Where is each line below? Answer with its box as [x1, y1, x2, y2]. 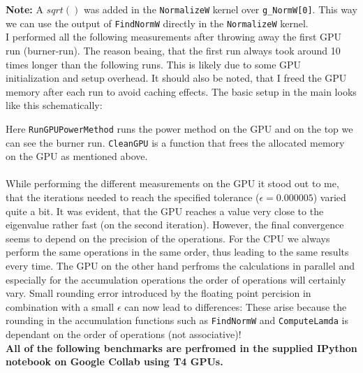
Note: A [6, 2, 43, 16]
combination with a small [6, 299, 114, 314]
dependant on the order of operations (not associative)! [6, 326, 242, 341]
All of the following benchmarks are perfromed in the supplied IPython [6, 340, 357, 355]
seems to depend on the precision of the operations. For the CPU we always [6, 231, 330, 245]
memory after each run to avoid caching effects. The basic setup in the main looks [6, 84, 357, 98]
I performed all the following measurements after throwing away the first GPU [6, 29, 342, 44]
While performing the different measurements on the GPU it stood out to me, [6, 176, 339, 191]
